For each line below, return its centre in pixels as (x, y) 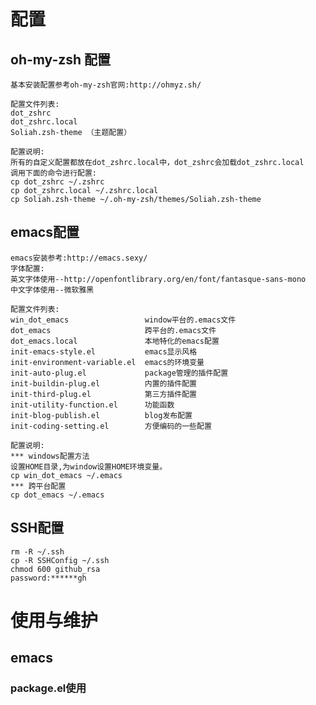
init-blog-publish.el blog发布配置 (101, 415)
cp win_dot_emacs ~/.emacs (66, 475)
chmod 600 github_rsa (55, 569)
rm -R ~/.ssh (37, 551)
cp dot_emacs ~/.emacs (57, 495)
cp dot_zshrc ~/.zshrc (57, 182)
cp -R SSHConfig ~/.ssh (60, 560)
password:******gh (48, 578)
